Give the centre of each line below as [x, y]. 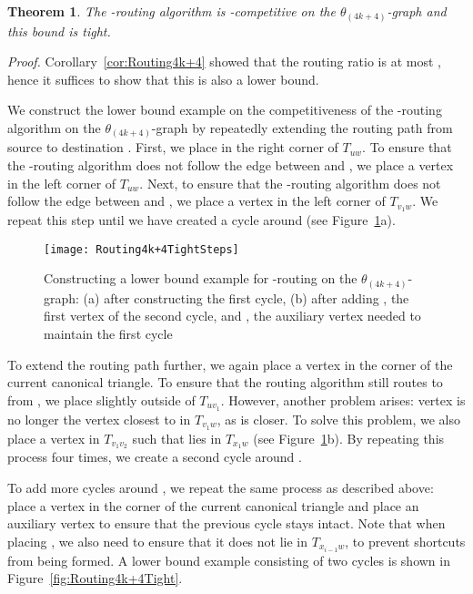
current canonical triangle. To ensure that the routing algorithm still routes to [225, 382]
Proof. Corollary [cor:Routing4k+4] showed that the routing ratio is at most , [224, 61]
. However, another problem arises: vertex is [343, 399]
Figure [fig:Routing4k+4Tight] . [95, 578]
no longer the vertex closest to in [99, 419]
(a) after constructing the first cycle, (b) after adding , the [246, 297]
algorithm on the [54, 127]
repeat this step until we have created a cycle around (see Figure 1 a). [201, 220]
